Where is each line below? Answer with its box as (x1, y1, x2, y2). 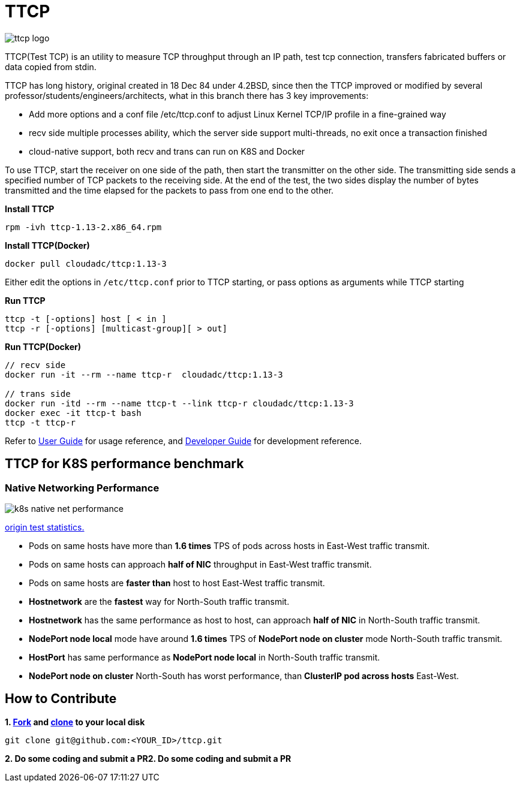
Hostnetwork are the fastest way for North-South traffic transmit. (29, 596, 290, 607)
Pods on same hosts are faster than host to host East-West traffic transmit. (29, 577, 325, 588)
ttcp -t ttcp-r (5, 417, 76, 427)
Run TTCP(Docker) (5, 341, 81, 352)
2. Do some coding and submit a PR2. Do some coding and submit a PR (5, 753, 291, 764)
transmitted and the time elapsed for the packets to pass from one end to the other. (5, 185, 334, 195)
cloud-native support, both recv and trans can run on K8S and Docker (29, 146, 305, 156)
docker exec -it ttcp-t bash (5, 408, 142, 418)
